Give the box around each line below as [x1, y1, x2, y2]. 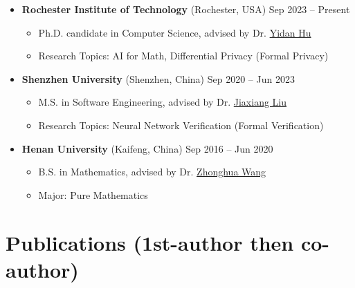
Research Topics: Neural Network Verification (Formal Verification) [38, 117, 324, 132]
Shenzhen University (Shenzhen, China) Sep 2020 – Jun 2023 [21, 71, 295, 86]
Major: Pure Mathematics [38, 187, 148, 202]
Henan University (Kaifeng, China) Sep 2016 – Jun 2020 [21, 141, 273, 155]
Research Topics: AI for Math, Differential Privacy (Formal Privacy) [38, 48, 329, 63]
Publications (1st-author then [6, 228, 294, 256]
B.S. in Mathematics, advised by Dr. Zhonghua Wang [38, 164, 266, 179]
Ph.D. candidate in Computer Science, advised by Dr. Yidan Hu [38, 25, 311, 39]
